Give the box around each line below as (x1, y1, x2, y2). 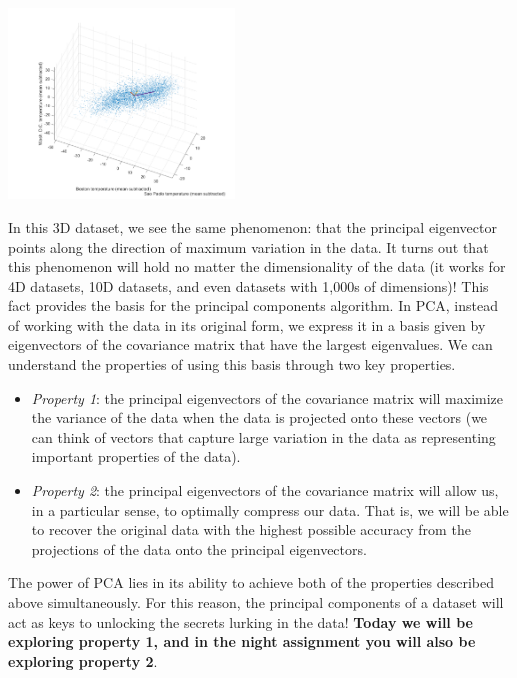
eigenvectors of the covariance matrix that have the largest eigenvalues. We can (8, 334, 493, 355)
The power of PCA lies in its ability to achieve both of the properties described (8, 572, 494, 593)
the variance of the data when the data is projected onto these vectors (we (31, 407, 488, 428)
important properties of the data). (31, 446, 241, 467)
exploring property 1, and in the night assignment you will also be (8, 631, 476, 652)
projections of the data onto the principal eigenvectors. (31, 538, 367, 559)
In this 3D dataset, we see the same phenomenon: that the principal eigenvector (8, 216, 497, 237)
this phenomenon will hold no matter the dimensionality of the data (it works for (8, 256, 506, 277)
